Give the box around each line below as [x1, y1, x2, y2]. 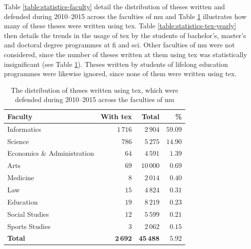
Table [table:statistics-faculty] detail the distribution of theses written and [4, 1, 225, 11]
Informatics [7, 124, 41, 134]
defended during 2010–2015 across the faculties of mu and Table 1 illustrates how [4, 11, 247, 21]
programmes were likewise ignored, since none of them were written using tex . [4, 68, 237, 79]
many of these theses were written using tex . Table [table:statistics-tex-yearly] [4, 21, 236, 31]
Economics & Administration [7, 148, 94, 158]
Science [7, 136, 29, 146]
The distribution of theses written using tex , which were [11, 84, 178, 95]
